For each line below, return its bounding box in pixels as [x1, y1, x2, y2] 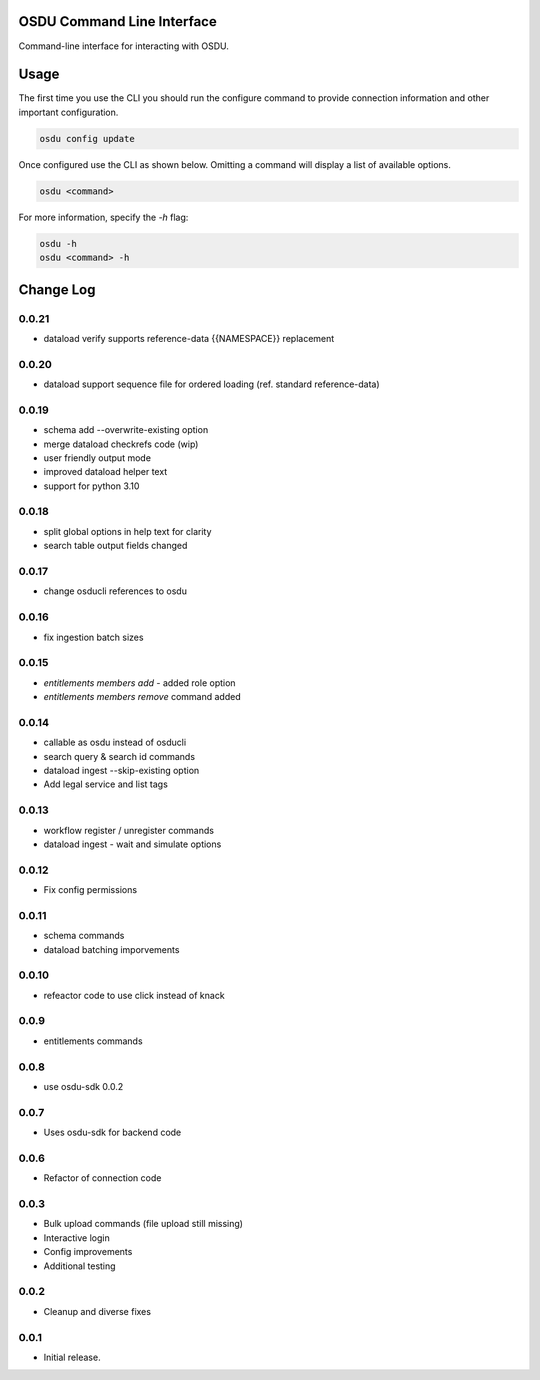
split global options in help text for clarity [43, 525, 212, 537]
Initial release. [43, 1351, 101, 1363]
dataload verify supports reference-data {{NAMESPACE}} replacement [43, 332, 335, 344]
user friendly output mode [43, 451, 152, 464]
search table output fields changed [43, 540, 188, 552]
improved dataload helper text [43, 466, 168, 478]
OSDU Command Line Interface [18, 13, 217, 30]
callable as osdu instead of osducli [43, 736, 187, 749]
